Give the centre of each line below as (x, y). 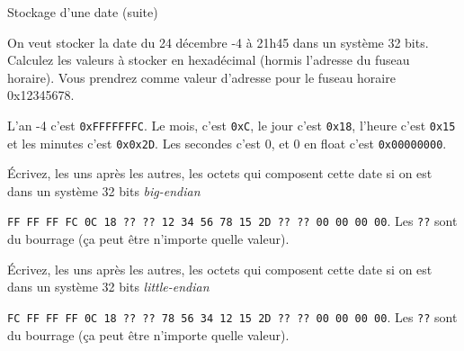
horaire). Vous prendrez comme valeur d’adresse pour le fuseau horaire (201, 77)
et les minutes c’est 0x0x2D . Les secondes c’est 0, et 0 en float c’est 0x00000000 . (227, 143)
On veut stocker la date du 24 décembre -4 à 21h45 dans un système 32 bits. (218, 42)
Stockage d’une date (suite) (83, 12)
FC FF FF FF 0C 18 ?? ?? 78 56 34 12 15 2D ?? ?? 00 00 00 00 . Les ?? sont (232, 316)
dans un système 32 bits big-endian (104, 190)
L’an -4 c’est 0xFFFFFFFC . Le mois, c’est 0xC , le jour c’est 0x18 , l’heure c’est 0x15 (232, 125)
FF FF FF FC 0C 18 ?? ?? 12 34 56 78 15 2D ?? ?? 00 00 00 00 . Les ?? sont (232, 221)
